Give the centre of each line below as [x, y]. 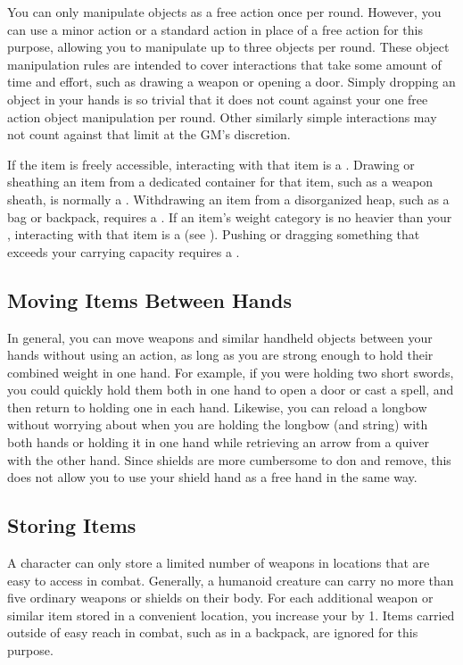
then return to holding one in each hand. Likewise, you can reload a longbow [217, 407]
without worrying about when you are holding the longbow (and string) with [218, 424]
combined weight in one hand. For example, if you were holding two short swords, [231, 372]
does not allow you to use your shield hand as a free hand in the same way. [212, 477]
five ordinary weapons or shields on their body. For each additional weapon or [220, 598]
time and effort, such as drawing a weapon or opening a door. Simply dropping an [231, 82]
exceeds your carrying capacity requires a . [124, 251]
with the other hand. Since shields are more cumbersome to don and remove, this [229, 459]
